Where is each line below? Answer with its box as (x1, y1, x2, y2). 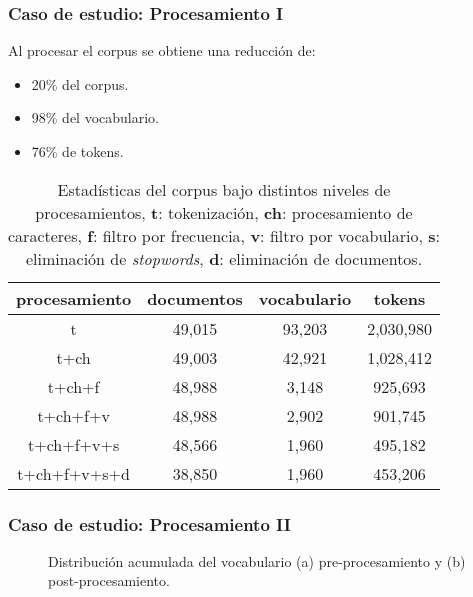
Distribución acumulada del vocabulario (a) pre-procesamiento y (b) (48, 550, 466, 571)
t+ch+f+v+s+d (17, 461, 130, 485)
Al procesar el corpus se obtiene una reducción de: (8, 40, 316, 61)
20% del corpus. (31, 73, 129, 94)
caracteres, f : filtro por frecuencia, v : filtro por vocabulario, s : (8, 223, 441, 247)
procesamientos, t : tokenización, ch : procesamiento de (35, 200, 413, 224)
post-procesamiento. (48, 570, 170, 591)
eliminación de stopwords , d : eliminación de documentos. (25, 246, 423, 270)
